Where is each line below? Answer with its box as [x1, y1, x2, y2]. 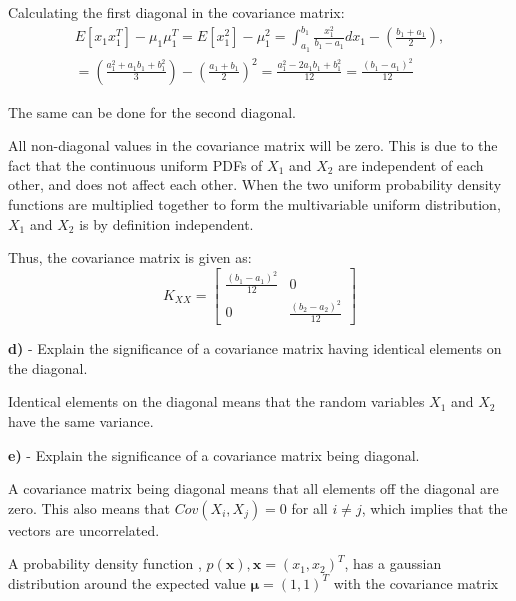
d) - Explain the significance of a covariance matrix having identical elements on [8, 338, 502, 359]
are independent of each [338, 154, 484, 175]
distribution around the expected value [8, 572, 246, 593]
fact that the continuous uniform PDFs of [8, 154, 263, 175]
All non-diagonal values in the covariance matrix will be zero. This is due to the [8, 135, 498, 156]
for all [291, 497, 328, 518]
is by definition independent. [79, 213, 254, 234]
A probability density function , [8, 553, 202, 574]
